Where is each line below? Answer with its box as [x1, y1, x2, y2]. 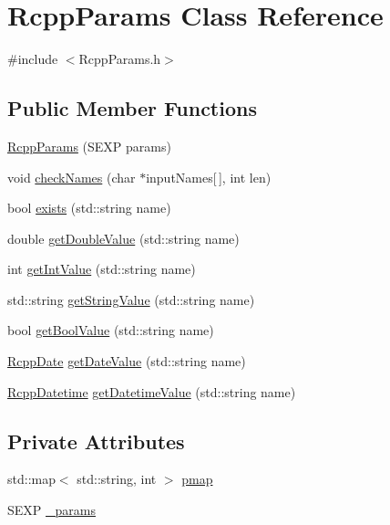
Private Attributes [7, 426, 185, 455]
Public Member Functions [7, 94, 257, 122]
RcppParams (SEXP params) [7, 136, 171, 155]
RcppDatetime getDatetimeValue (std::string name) [7, 382, 296, 401]
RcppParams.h [78, 49, 161, 68]
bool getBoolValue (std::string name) [7, 320, 214, 340]
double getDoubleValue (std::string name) [7, 228, 240, 247]
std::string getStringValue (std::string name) [7, 289, 255, 309]
